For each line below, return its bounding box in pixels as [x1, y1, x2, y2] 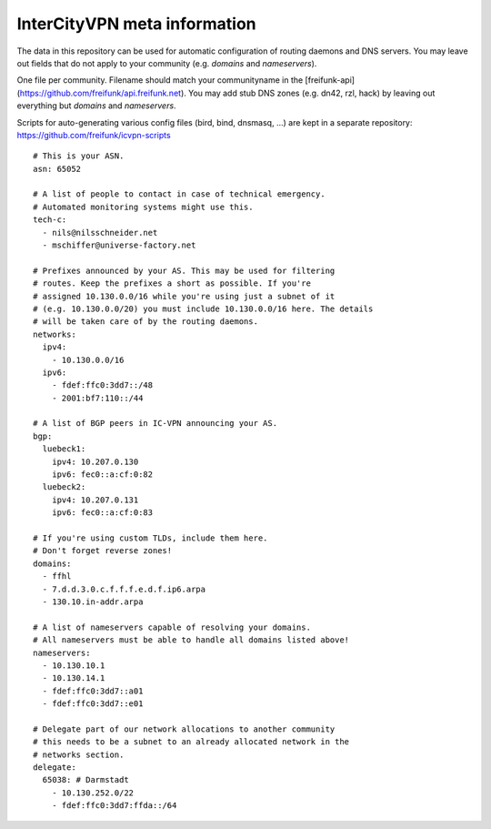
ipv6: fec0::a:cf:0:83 [51, 508, 154, 518]
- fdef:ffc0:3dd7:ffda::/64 [51, 801, 177, 811]
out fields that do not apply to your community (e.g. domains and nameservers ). [16, 57, 317, 68]
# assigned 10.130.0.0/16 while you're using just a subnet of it [33, 291, 336, 301]
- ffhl [42, 571, 72, 581]
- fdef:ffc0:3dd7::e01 [42, 699, 144, 709]
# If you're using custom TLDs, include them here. [33, 533, 268, 543]
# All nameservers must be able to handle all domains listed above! [33, 635, 350, 645]
